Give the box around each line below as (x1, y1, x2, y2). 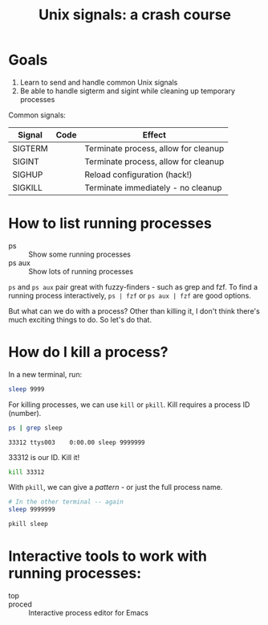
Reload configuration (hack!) (83, 169, 193, 180)
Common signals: (8, 110, 67, 120)
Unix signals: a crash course (39, 6, 231, 24)
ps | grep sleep (8, 424, 63, 432)
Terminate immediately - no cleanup (83, 182, 222, 193)
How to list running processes (8, 215, 213, 232)
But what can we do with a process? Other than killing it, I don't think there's (8, 306, 261, 315)
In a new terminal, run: (8, 369, 83, 379)
